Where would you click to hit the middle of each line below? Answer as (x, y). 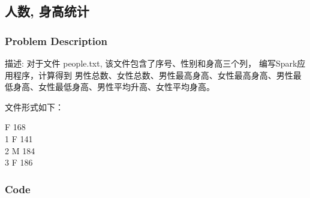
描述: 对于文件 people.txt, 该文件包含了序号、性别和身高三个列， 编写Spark (151, 63)
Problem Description (56, 40)
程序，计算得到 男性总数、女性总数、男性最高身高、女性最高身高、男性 (153, 75)
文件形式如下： (34, 106)
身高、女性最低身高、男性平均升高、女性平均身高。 (114, 87)
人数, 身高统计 (47, 11)
